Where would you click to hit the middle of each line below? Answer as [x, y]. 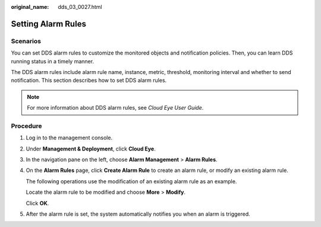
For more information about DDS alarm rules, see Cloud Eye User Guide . [115, 108]
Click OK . [37, 203]
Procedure [26, 126]
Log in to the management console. [69, 138]
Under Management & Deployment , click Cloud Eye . [91, 149]
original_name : [30, 7]
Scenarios [26, 41]
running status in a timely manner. [53, 61]
